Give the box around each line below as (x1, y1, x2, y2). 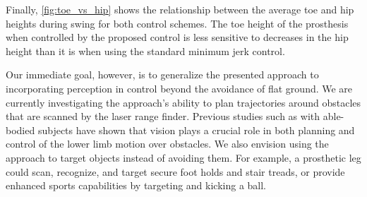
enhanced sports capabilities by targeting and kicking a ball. (6, 178, 267, 193)
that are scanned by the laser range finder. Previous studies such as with (6, 109, 320, 124)
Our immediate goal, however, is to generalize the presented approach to (6, 67, 319, 82)
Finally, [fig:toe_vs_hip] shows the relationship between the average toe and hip (6, 2, 354, 16)
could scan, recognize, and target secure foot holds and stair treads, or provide (6, 164, 345, 179)
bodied (6, 122, 35, 137)
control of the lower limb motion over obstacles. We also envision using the (6, 136, 329, 151)
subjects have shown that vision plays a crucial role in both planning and (37, 122, 355, 137)
